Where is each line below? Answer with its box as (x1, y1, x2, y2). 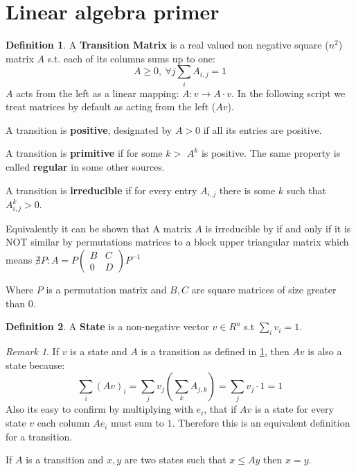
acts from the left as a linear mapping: (16, 85, 179, 100)
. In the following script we (231, 85, 346, 100)
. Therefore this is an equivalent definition (172, 416, 350, 430)
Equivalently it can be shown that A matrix (6, 221, 192, 235)
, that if (204, 402, 237, 416)
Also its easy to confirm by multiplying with (6, 402, 193, 416)
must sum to (111, 416, 164, 430)
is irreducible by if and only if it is (205, 221, 351, 235)
